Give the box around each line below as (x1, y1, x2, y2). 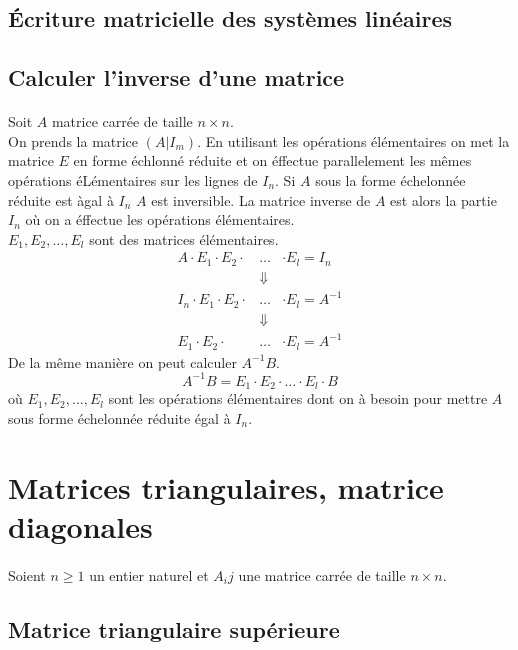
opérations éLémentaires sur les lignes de (8, 169, 258, 190)
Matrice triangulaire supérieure (8, 613, 340, 644)
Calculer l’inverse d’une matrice (8, 62, 345, 93)
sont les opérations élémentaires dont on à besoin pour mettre (108, 388, 488, 409)
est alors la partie (390, 189, 497, 210)
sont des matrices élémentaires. (89, 228, 279, 249)
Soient (8, 564, 46, 585)
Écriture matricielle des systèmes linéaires (8, 3, 453, 34)
